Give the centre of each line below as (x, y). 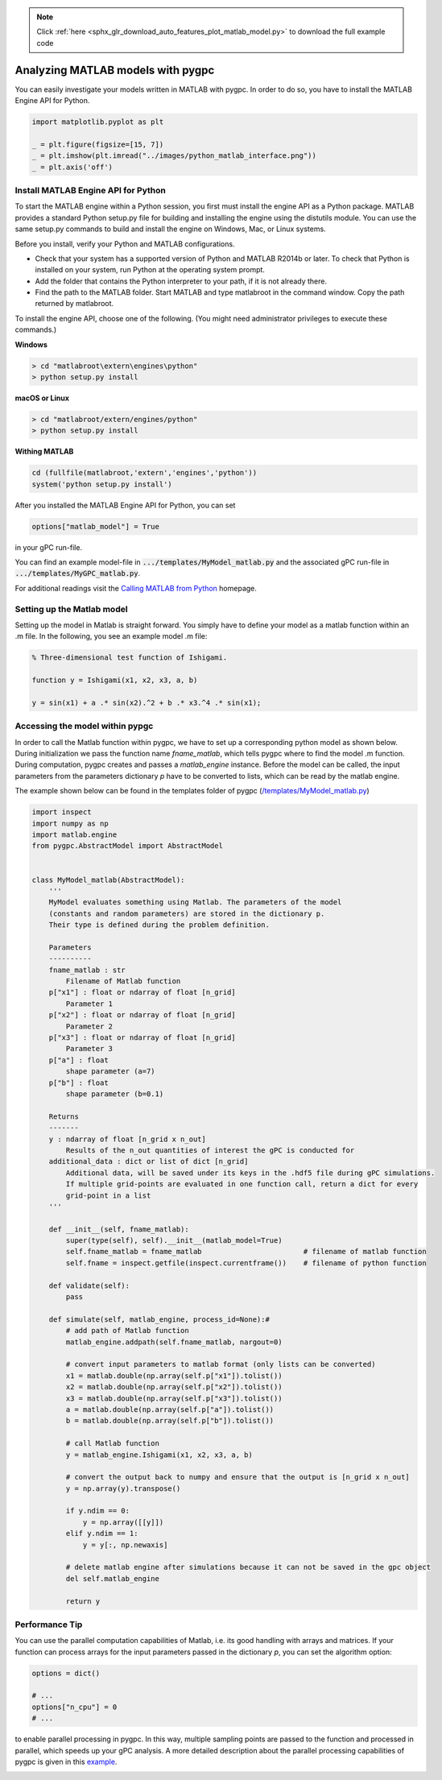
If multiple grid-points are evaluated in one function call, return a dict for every (242, 1184)
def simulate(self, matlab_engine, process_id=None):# (159, 1319)
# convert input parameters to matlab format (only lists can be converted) (221, 1364)
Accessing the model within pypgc (84, 726)
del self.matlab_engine (113, 1578)
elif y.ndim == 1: (102, 1534)
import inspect (62, 812)
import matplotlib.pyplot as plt (98, 122)
